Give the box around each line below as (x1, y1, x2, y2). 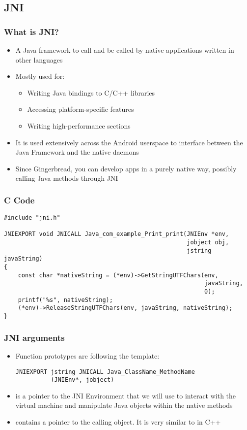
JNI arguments (4, 331, 65, 343)
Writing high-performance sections (27, 120, 131, 131)
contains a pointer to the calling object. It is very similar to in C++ (15, 417, 221, 427)
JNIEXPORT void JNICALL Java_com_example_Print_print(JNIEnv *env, (4, 231, 229, 238)
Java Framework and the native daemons (15, 147, 139, 157)
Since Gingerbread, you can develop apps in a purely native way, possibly (15, 163, 237, 173)
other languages (15, 54, 63, 65)
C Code (4, 194, 35, 206)
